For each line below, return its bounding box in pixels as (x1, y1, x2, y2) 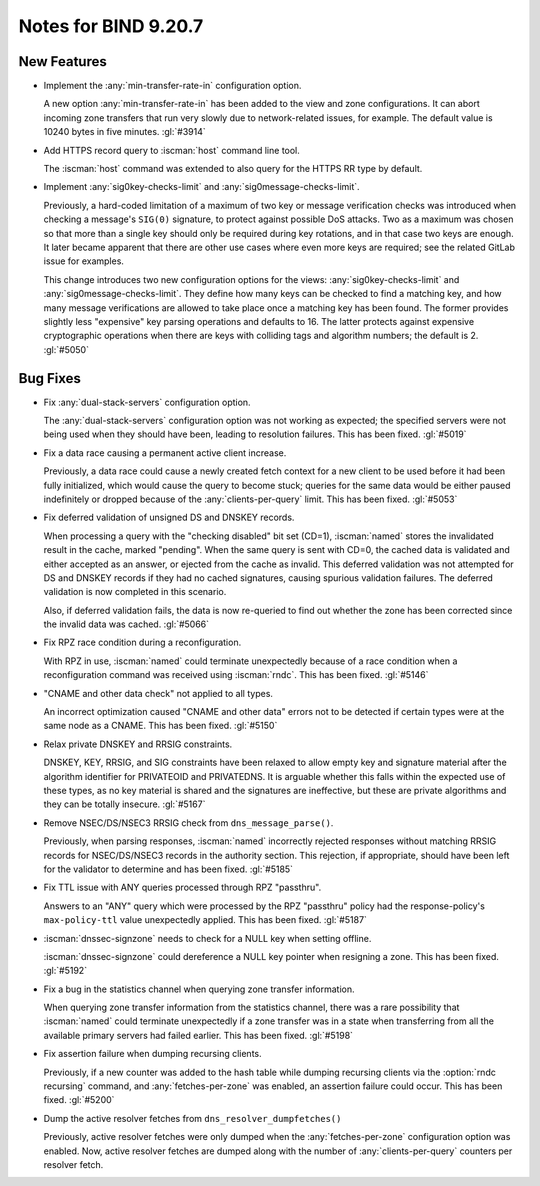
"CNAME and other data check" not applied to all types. (43, 687, 274, 699)
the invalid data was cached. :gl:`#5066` (43, 618, 210, 630)
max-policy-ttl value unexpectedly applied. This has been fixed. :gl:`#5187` (43, 914, 367, 926)
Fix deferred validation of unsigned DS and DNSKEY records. (43, 511, 295, 524)
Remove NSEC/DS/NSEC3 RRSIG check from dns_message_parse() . (43, 816, 334, 829)
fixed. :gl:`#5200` (43, 1094, 115, 1106)
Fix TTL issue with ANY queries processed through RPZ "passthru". (43, 881, 322, 894)
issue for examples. (43, 255, 125, 267)
